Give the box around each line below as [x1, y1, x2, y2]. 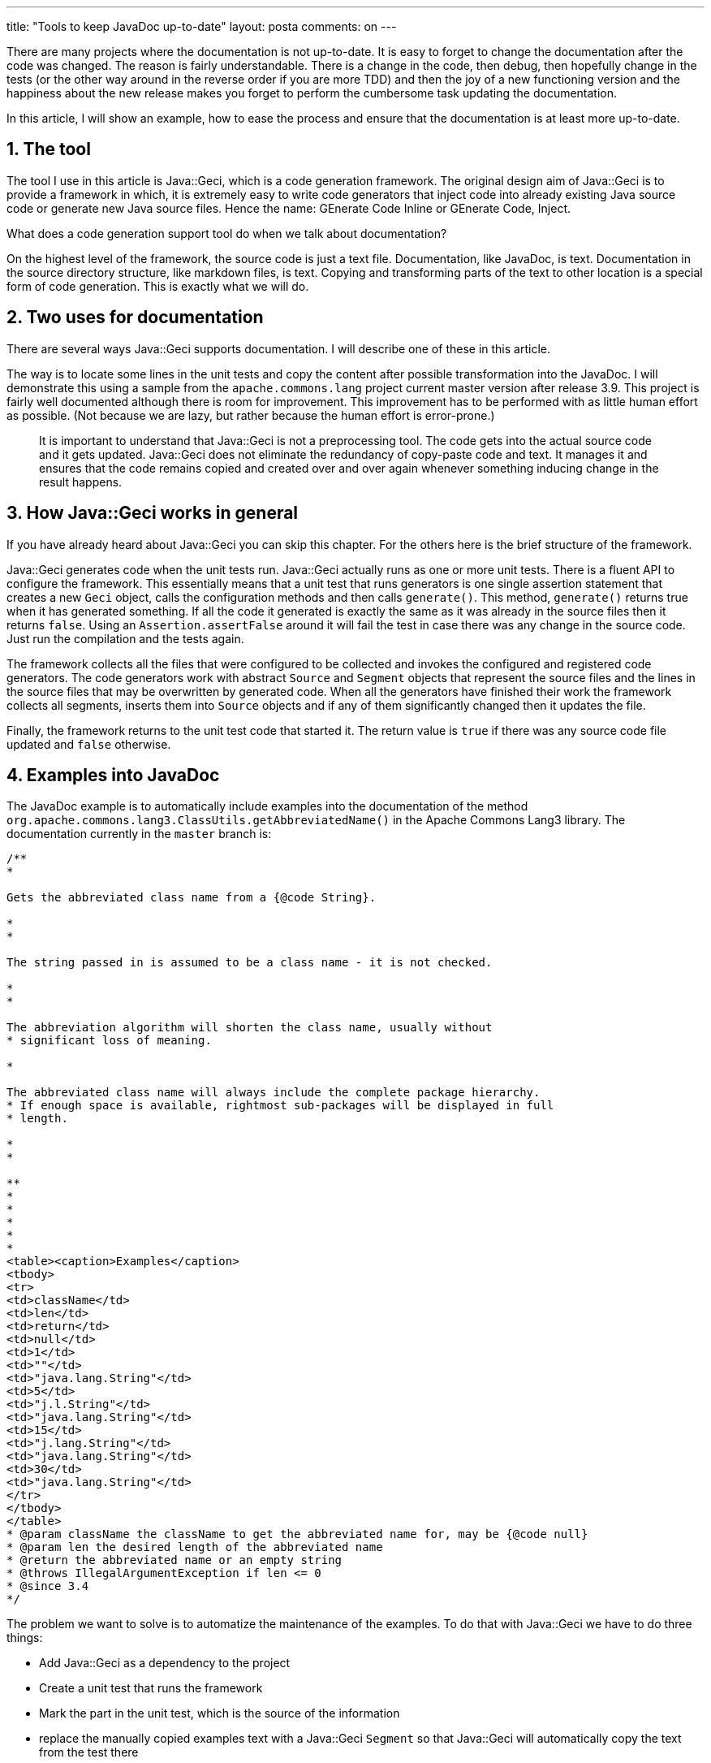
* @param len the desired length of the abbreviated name [6, 1540, 383, 1554]
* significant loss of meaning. [6, 1034, 212, 1048]
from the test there [39, 1745, 139, 1760]
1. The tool [6, 139, 91, 160]
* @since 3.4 [6, 1579, 89, 1593]
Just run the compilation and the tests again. [6, 631, 244, 646]
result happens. [39, 474, 123, 489]
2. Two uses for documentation [6, 307, 264, 328]
